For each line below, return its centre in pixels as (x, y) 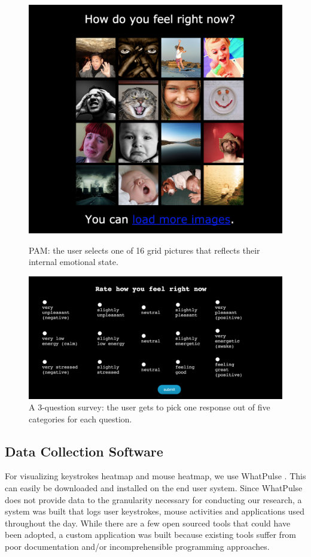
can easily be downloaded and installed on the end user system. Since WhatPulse (154, 488)
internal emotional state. (74, 262)
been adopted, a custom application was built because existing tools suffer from (151, 535)
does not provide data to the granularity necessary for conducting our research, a (153, 499)
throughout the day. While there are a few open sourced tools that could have (148, 523)
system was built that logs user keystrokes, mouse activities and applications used (155, 511)
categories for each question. (80, 418)
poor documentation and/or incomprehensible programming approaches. (137, 547)
